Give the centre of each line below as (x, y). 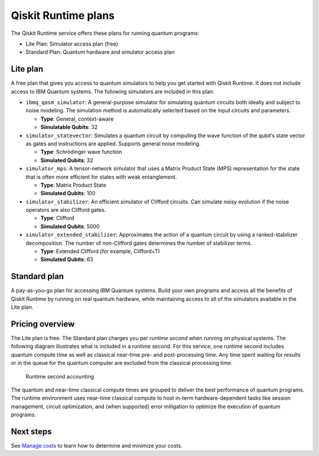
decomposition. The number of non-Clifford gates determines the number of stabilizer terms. (139, 243)
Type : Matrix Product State (73, 185)
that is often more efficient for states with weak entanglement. (101, 177)
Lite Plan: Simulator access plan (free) (72, 44)
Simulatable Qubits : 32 (69, 127)
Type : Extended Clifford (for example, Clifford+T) (100, 251)
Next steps (31, 431)
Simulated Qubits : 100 (68, 193)
